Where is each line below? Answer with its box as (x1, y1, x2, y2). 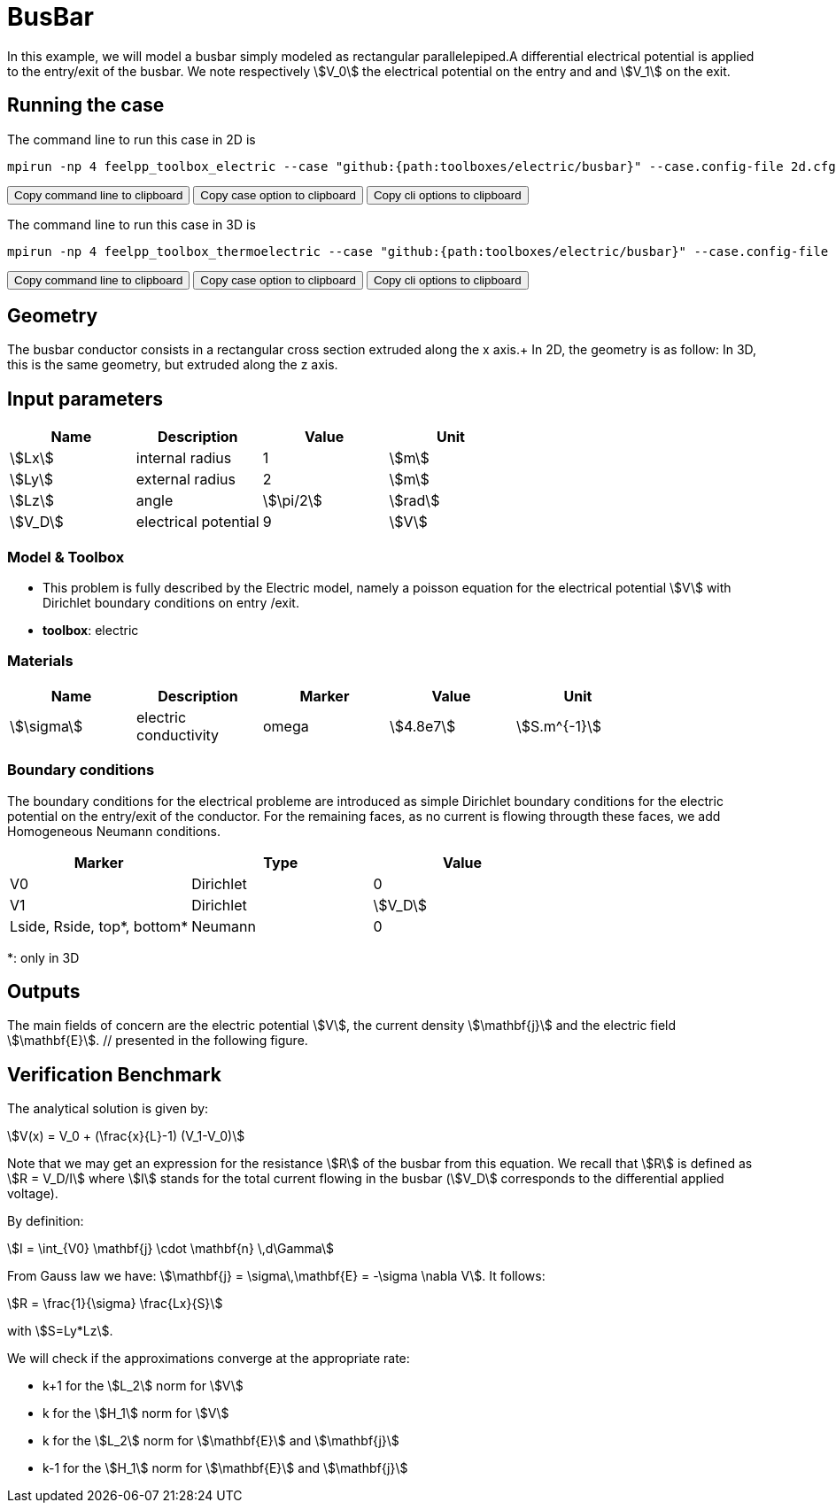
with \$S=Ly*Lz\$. (7, 1323, 113, 1339)
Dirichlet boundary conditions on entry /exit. (43, 595, 299, 611)
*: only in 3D (7, 949, 80, 965)
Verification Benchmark (7, 1063, 221, 1086)
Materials (7, 652, 74, 670)
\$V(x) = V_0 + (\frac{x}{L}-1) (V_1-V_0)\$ (7, 1128, 245, 1144)
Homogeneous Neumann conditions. (7, 823, 221, 839)
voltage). (7, 1186, 58, 1202)
